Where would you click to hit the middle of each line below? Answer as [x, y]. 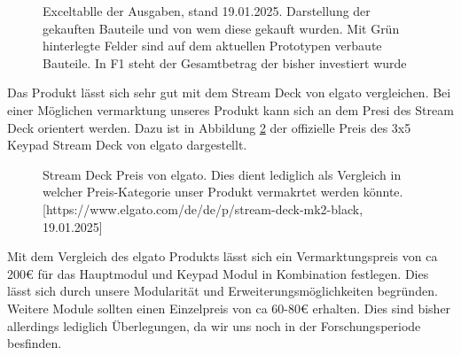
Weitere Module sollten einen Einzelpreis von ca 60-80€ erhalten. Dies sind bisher [229, 308]
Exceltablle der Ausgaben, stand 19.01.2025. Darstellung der [207, 11]
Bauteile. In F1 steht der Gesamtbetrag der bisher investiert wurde [225, 62]
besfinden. [35, 343]
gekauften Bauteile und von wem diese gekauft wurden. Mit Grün [221, 28]
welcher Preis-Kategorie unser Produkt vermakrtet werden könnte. [223, 192]
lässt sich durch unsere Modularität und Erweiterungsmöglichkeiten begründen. [223, 291]
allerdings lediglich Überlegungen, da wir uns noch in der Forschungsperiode [214, 325]
